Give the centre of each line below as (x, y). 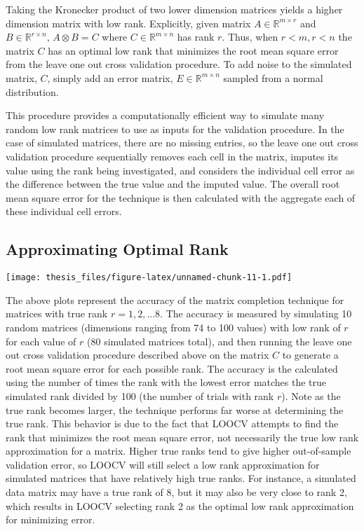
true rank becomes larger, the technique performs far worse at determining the (175, 409)
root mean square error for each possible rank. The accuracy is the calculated (172, 368)
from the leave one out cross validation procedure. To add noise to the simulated (179, 64)
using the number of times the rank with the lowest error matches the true (166, 382)
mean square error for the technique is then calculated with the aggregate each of (181, 197)
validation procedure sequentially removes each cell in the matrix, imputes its (172, 156)
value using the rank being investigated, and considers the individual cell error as (180, 170)
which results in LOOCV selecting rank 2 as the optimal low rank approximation (180, 505)
